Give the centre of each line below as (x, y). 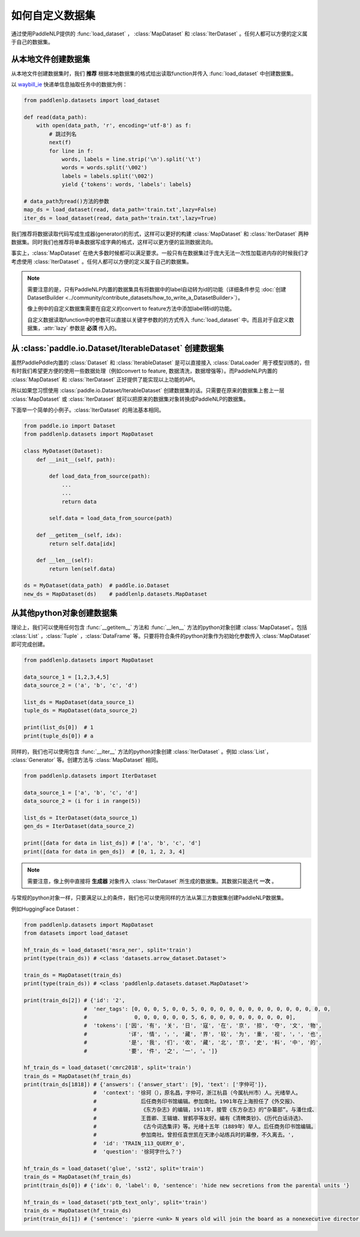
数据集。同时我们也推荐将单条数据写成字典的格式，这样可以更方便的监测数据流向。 (113, 242)
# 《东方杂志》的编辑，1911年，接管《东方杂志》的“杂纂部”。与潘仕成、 (205, 1110)
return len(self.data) (82, 569)
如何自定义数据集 (53, 16)
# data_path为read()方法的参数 (66, 201)
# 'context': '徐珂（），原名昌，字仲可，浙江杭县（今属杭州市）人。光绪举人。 (197, 1093)
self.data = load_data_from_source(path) (111, 518)
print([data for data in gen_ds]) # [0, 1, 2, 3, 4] (104, 851)
